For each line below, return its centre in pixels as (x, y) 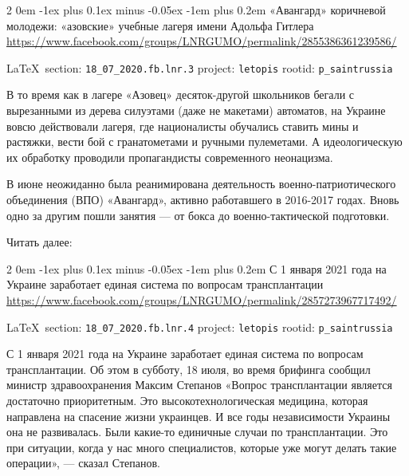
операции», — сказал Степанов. (83, 463)
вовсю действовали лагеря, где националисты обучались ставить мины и (183, 126)
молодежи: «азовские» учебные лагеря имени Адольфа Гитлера (160, 25)
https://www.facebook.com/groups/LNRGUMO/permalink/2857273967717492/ (202, 299)
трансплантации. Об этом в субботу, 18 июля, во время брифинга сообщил (189, 369)
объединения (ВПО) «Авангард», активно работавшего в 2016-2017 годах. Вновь (203, 199)
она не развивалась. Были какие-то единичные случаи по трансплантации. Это (197, 432)
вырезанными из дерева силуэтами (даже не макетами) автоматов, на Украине (196, 110)
